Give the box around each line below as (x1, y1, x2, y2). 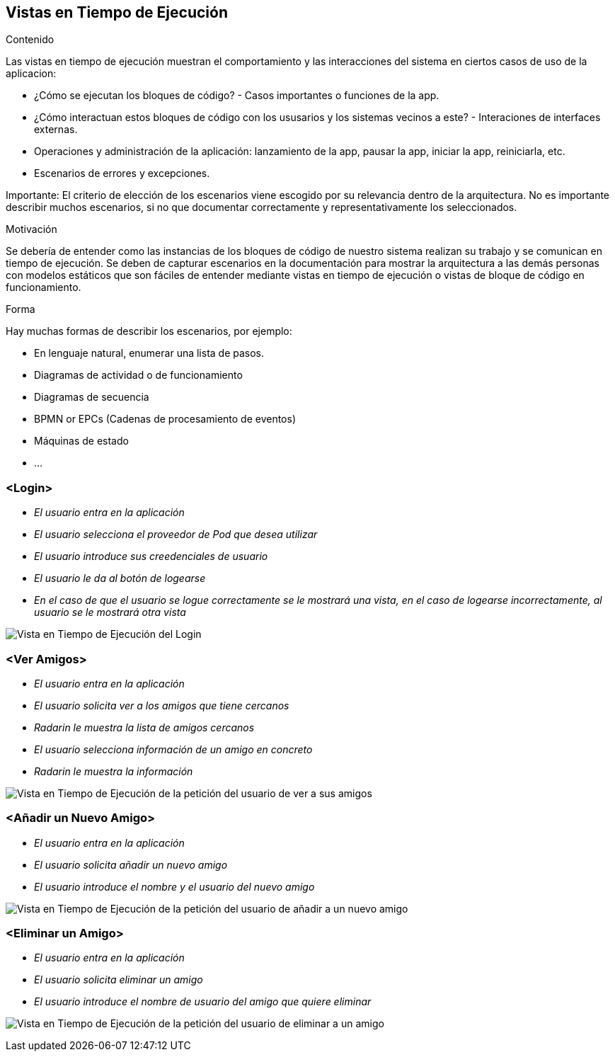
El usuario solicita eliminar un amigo (34, 973, 203, 986)
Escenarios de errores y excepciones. (34, 167, 210, 180)
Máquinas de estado (34, 435, 129, 447)
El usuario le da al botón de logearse (34, 572, 206, 585)
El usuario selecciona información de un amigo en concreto (34, 743, 313, 755)
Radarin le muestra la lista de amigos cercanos (34, 721, 255, 733)
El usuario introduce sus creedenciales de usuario (34, 550, 268, 563)
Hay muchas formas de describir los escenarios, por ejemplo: (6, 325, 292, 338)
